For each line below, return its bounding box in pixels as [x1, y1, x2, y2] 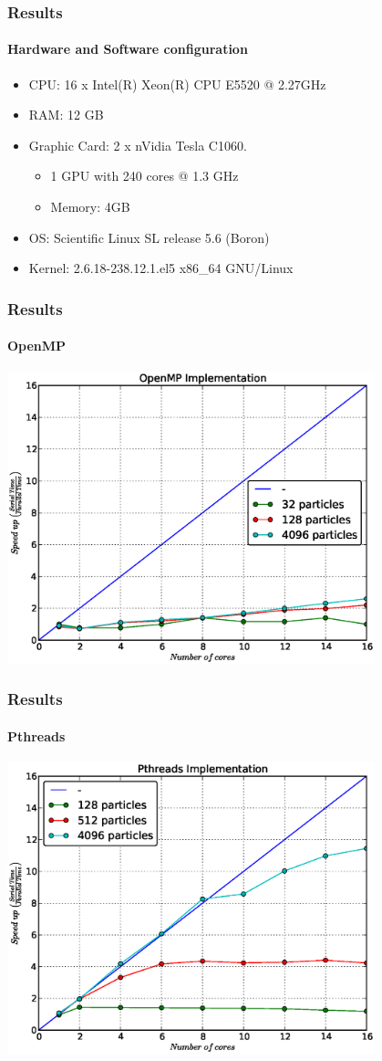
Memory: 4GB [50, 197, 130, 216]
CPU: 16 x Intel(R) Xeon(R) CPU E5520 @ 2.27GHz [28, 74, 326, 93]
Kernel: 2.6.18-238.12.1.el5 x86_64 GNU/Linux [28, 258, 294, 278]
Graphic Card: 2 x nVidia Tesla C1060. [28, 135, 247, 154]
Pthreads [7, 726, 66, 745]
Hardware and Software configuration [7, 39, 248, 58]
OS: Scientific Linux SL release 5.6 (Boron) [28, 227, 270, 247]
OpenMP [7, 336, 67, 355]
